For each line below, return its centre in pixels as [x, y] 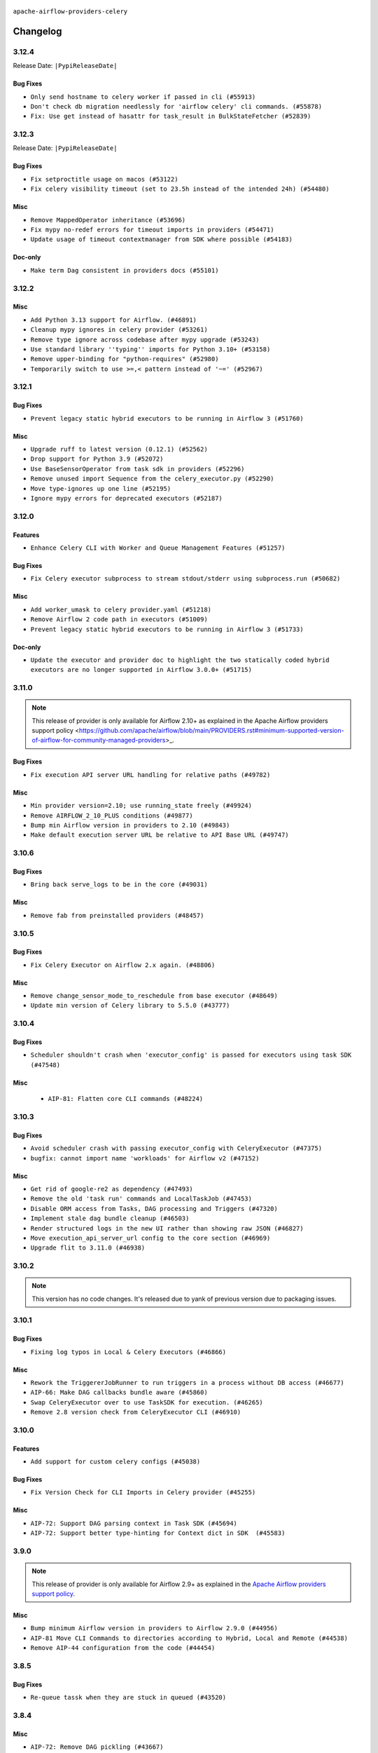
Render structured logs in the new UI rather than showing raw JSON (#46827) [167, 1228]
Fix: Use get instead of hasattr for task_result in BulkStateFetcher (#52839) [171, 116]
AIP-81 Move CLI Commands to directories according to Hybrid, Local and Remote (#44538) [189, 1638]
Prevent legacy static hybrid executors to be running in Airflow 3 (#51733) [167, 629]
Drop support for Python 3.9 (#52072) [97, 459]
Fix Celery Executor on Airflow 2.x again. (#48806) [123, 965]
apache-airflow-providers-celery [70, 12]
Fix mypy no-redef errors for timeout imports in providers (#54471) [152, 230]
